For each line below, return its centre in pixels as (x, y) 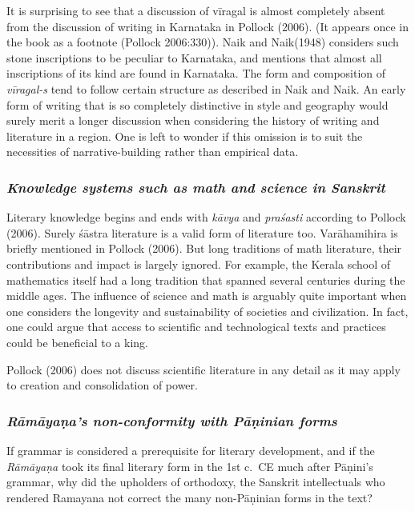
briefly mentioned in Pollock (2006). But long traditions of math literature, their (204, 248)
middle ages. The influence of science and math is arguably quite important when (207, 295)
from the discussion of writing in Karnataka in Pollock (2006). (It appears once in (207, 26)
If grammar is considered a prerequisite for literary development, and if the (191, 450)
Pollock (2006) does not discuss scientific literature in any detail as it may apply (203, 369)
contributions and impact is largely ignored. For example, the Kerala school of (198, 263)
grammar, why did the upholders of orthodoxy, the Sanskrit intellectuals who (196, 482)
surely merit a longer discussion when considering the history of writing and (193, 120)
